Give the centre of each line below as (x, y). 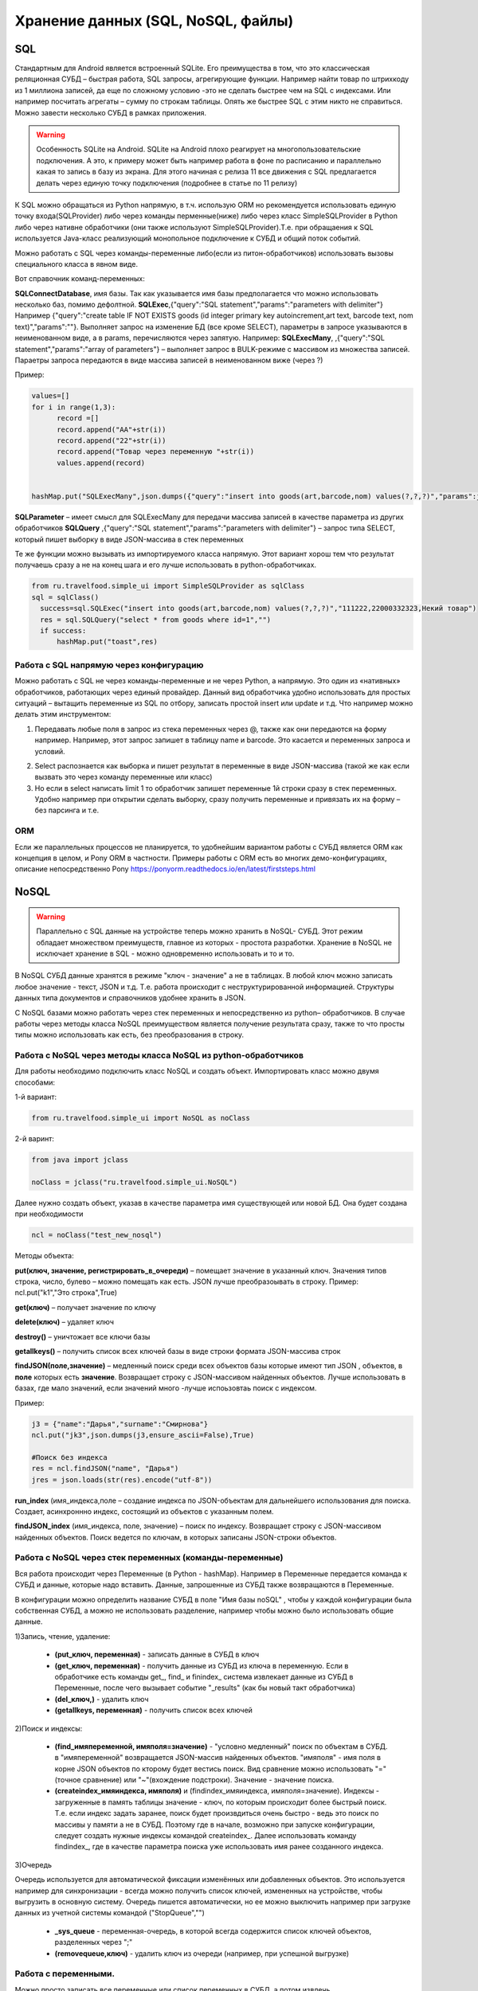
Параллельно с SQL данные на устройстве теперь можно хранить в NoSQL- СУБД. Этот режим (200, 931)
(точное (68, 1780)
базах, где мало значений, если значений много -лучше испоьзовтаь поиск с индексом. (166, 1388)
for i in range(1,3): (74, 407)
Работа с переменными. (65, 1973)
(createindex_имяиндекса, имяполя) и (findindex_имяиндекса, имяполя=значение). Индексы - (217, 1791)
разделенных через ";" (94, 1942)
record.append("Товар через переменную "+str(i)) (156, 452)
